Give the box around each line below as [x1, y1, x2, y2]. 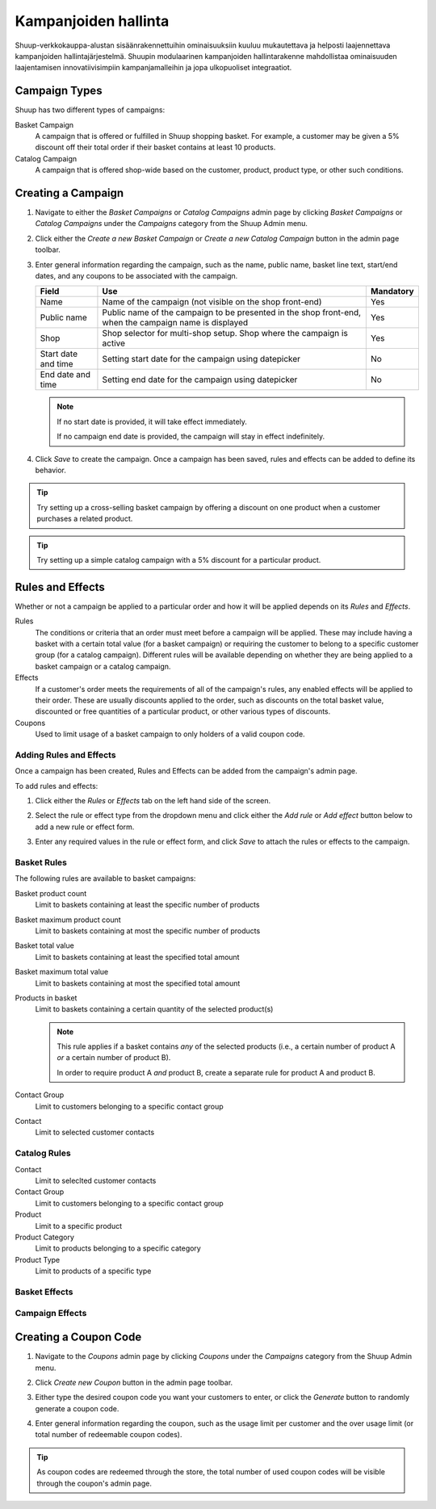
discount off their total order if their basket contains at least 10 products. [35, 142, 276, 153]
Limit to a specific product [35, 1221, 123, 1230]
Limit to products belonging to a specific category [35, 1243, 201, 1253]
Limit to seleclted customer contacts [35, 1176, 157, 1185]
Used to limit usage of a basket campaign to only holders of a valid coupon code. [35, 729, 306, 739]
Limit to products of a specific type [35, 1266, 152, 1276]
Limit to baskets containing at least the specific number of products [35, 900, 260, 910]
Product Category [15, 1232, 74, 1242]
